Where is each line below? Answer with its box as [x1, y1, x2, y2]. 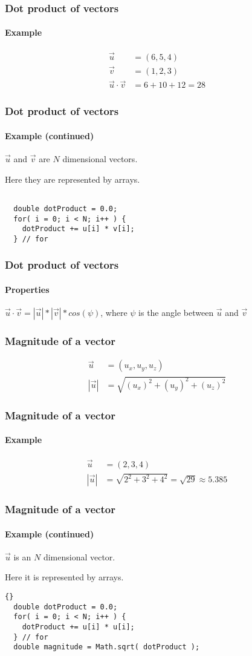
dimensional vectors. [62, 153, 138, 165]
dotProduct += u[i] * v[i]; [22, 225, 135, 234]
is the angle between [138, 306, 214, 319]
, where [100, 306, 128, 319]
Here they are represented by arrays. [5, 172, 140, 185]
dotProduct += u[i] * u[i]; [22, 622, 135, 631]
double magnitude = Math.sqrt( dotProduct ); [13, 643, 200, 652]
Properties [5, 283, 50, 295]
